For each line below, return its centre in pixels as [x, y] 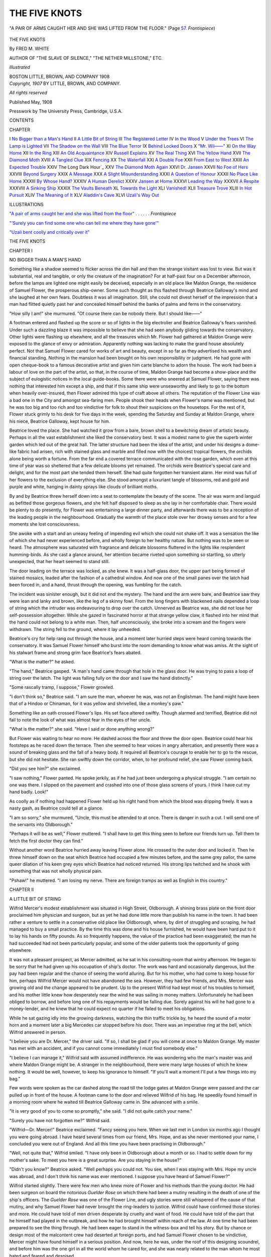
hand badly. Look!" [29, 792]
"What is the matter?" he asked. [42, 662]
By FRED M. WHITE [29, 49]
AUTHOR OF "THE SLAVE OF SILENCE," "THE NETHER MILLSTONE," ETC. [86, 58]
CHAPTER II [22, 889]
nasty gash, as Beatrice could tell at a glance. [56, 808]
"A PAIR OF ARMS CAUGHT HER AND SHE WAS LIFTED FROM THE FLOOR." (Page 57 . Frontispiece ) [112, 28]
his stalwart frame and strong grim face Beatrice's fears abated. [75, 652]
